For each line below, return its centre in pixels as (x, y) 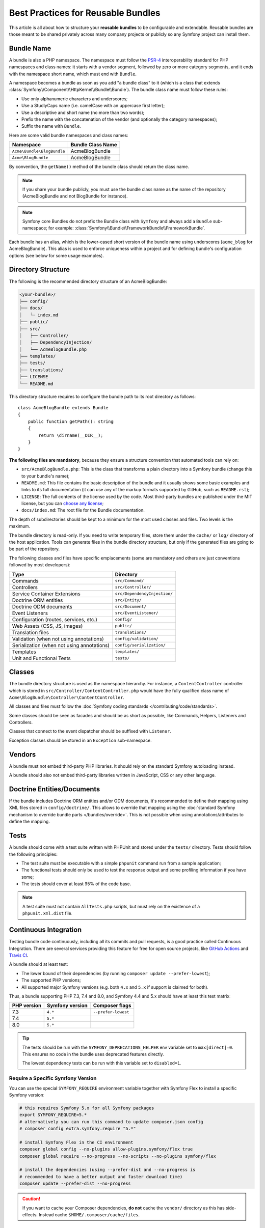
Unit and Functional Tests (41, 658)
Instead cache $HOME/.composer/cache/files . (89, 1215)
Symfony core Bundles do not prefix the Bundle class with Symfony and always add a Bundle (117, 222)
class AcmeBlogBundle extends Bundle (63, 408)
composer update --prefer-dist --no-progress (75, 1184)
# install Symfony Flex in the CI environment (76, 1142)
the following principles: (33, 854)
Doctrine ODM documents (42, 607)
